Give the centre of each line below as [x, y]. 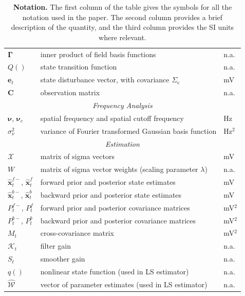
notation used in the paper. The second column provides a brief [122, 17]
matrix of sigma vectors [77, 156]
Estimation [122, 143]
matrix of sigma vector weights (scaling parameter [119, 169]
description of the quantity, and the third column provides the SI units [122, 27]
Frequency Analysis [122, 105]
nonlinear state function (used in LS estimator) [115, 271]
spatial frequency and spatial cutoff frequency [112, 118]
